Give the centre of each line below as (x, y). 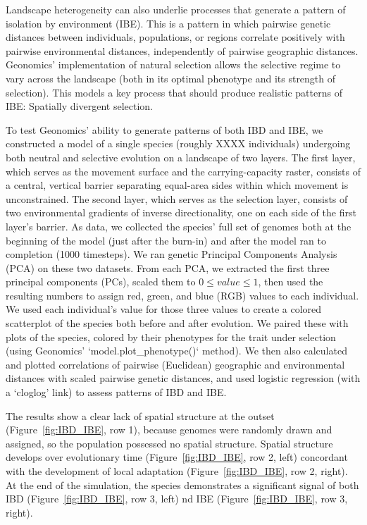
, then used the (291, 282)
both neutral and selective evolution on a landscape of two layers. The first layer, (181, 157)
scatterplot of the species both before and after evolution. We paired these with (177, 323)
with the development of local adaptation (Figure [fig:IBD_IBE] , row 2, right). (177, 471)
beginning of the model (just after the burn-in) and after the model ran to (166, 240)
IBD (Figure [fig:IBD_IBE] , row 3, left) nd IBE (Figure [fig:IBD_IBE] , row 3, (177, 499)
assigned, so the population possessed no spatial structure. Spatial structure (169, 443)
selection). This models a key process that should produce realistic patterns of (174, 92)
